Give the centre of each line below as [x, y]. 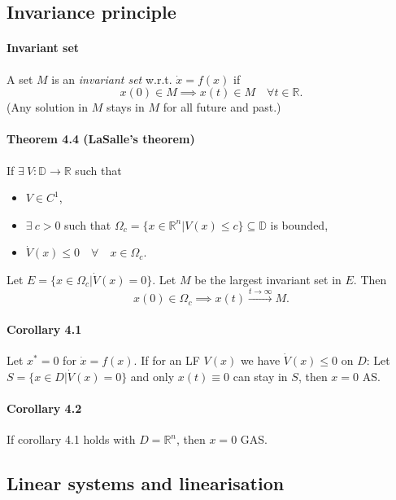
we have [260, 360]
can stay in [260, 376]
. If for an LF [167, 360]
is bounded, [299, 224]
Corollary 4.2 [44, 408]
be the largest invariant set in [268, 279]
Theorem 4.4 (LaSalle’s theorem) [101, 139]
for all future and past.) [222, 107]
